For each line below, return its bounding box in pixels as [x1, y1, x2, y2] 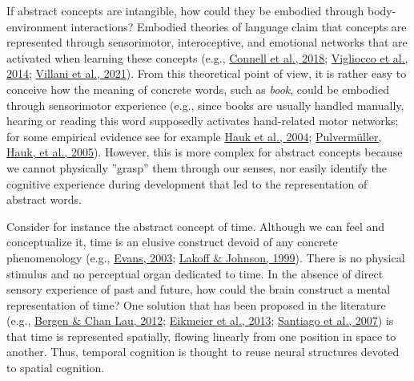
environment [6, 18, 67, 34]
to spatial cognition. [6, 359, 105, 376]
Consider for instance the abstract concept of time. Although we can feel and [6, 217, 385, 234]
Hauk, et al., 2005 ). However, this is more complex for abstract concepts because [6, 144, 403, 160]
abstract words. [6, 191, 82, 208]
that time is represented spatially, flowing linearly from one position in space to [6, 327, 396, 344]
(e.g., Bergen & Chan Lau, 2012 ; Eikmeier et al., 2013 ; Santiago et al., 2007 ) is [6, 312, 394, 329]
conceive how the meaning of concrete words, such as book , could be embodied [6, 80, 389, 97]
